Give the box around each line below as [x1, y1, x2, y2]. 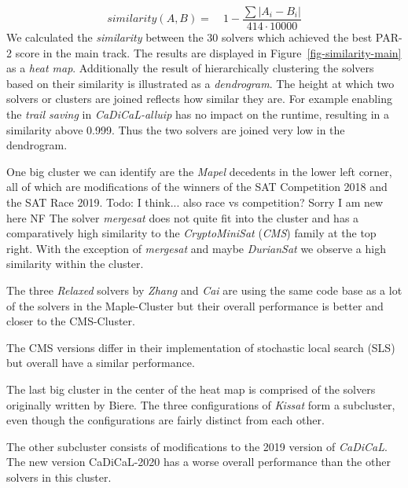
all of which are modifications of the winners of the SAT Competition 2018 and [6, 178, 388, 195]
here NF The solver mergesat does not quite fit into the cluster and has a [6, 209, 359, 226]
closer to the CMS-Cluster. [6, 313, 135, 329]
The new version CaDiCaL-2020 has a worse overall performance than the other [6, 453, 391, 470]
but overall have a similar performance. [6, 354, 195, 371]
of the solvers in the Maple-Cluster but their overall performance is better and [6, 297, 384, 314]
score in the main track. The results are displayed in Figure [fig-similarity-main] [15, 44, 402, 61]
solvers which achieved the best [221, 29, 373, 46]
